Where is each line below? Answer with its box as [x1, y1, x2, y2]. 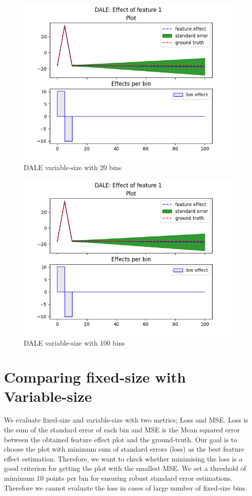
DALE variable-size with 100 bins [24, 338, 125, 348]
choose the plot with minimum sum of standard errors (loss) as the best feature [4, 444, 244, 454]
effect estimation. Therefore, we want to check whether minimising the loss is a [4, 453, 243, 463]
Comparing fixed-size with [4, 367, 186, 387]
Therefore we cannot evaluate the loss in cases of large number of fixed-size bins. [4, 482, 248, 493]
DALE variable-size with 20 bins [24, 162, 122, 173]
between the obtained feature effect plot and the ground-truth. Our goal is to [4, 434, 237, 444]
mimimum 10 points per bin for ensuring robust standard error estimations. [4, 472, 233, 483]
